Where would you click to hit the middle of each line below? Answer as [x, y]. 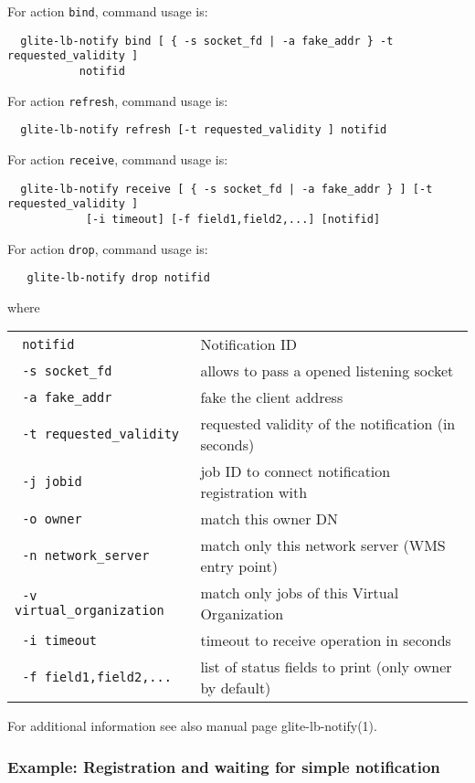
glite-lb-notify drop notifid [118, 278]
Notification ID [248, 344]
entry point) [239, 566]
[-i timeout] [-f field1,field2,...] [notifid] [233, 219]
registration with [254, 492]
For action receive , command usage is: [118, 159]
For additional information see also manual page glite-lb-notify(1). [192, 726]
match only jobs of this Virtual [300, 593]
